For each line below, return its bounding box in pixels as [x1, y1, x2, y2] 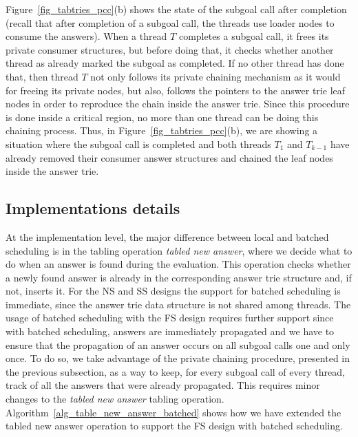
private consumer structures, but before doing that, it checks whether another [6, 42, 334, 56]
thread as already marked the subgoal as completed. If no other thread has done [6, 56, 344, 70]
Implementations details [6, 198, 180, 219]
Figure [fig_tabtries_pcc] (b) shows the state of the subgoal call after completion [6, 2, 347, 16]
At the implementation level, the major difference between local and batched [6, 229, 329, 244]
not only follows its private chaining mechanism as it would [90, 69, 341, 83]
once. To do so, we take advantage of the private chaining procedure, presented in [6, 351, 350, 365]
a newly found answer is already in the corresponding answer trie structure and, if [6, 270, 352, 284]
